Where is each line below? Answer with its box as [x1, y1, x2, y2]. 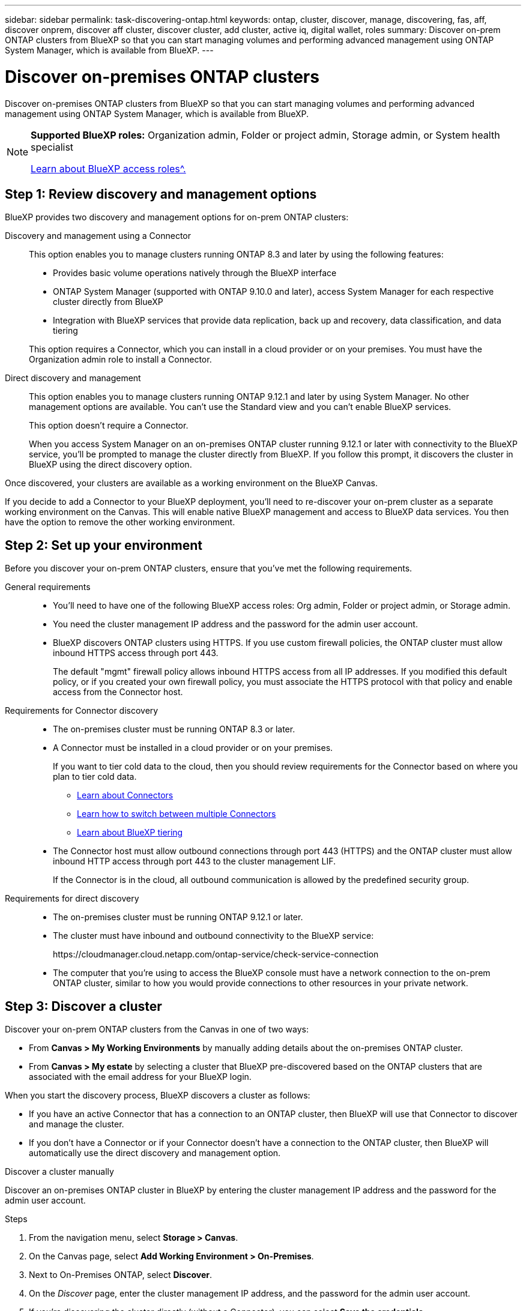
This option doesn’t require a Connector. [29, 420, 189, 431]
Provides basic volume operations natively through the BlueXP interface [53, 268, 337, 279]
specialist [31, 140, 74, 153]
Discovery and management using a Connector [5, 231, 192, 241]
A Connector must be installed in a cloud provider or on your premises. [53, 743, 333, 753]
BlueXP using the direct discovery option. [29, 459, 192, 470]
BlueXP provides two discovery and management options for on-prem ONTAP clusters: [5, 212, 349, 223]
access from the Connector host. [53, 687, 183, 698]
